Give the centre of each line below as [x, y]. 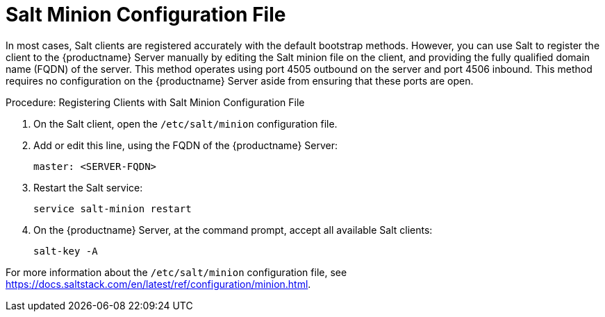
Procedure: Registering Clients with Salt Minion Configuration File [155, 102]
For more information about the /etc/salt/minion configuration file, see [176, 272]
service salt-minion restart [113, 208]
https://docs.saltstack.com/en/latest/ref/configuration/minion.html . [158, 284]
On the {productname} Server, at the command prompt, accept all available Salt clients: [233, 230]
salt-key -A [66, 251]
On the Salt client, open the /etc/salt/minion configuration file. [185, 123]
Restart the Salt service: [88, 187]
